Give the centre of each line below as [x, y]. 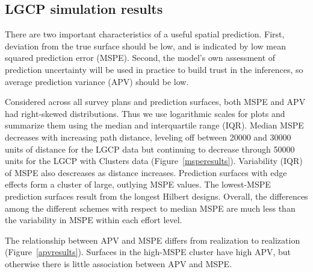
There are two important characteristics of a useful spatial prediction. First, [145, 34]
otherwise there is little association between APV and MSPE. [119, 263]
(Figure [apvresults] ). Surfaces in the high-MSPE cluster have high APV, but [148, 252]
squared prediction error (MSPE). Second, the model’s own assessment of [140, 58]
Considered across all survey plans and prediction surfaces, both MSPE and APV [155, 102]
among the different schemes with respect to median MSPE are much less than [150, 208]
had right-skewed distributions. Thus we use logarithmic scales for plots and [145, 113]
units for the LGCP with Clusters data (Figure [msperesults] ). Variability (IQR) [154, 161]
